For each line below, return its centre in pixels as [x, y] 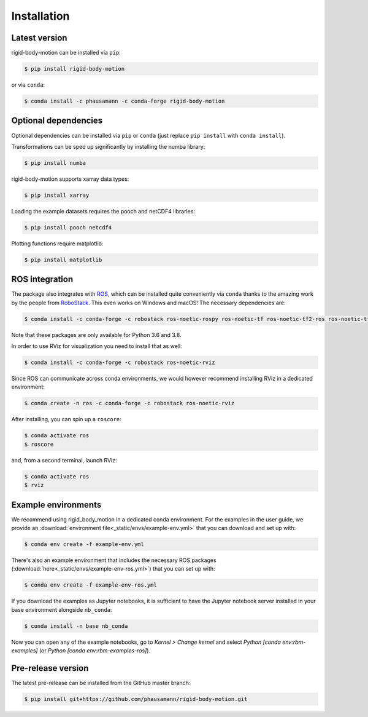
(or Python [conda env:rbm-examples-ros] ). [94, 651]
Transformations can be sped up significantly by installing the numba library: [108, 146]
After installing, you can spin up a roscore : [67, 419]
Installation [40, 16]
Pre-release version [50, 668]
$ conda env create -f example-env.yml [84, 544]
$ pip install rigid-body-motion [75, 69]
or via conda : [28, 85]
